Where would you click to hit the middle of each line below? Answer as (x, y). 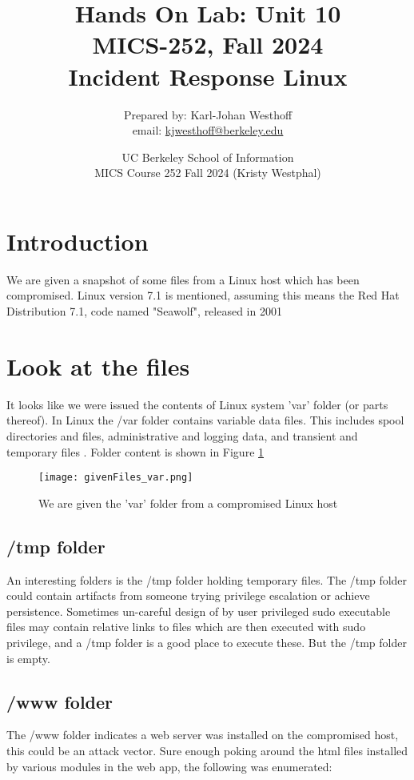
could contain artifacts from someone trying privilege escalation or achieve (188, 595)
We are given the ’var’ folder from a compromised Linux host (188, 503)
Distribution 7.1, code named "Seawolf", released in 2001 (144, 311)
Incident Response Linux (208, 76)
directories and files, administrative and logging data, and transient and (182, 435)
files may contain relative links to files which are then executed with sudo (186, 627)
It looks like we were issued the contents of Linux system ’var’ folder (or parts (197, 404)
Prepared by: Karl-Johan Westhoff (208, 114)
